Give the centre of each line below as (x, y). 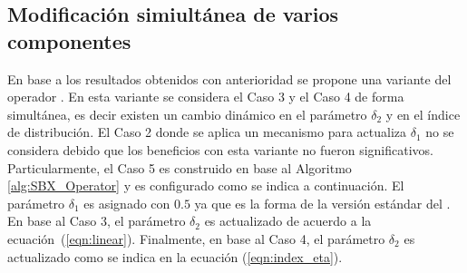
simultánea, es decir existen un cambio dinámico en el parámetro (187, 114)
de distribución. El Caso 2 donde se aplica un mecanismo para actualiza (207, 132)
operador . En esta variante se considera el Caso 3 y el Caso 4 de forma (206, 97)
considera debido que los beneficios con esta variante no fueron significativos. (220, 149)
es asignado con (127, 203)
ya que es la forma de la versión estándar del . (322, 203)
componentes (69, 40)
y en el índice (423, 114)
